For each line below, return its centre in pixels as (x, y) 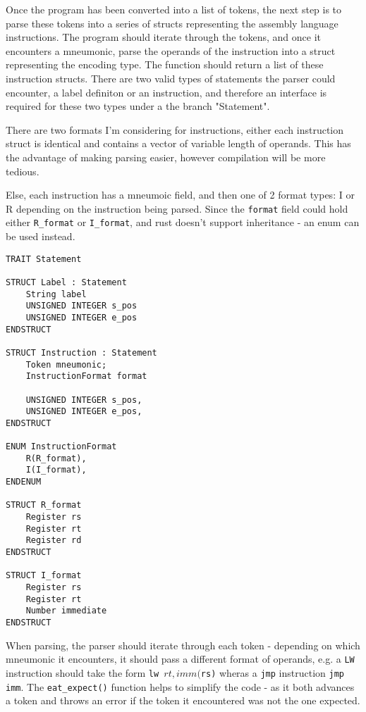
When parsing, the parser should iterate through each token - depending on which (183, 645)
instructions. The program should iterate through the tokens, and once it (163, 37)
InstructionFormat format (86, 376)
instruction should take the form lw (83, 672)
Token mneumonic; (66, 364)
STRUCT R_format (44, 505)
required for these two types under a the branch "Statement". (138, 106)
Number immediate (66, 611)
